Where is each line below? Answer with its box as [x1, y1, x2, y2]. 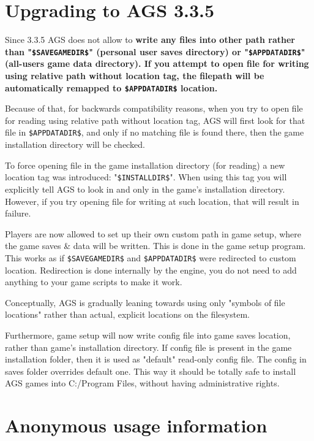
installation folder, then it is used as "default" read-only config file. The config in [5, 353, 307, 366]
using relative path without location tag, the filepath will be [5, 69, 264, 82]
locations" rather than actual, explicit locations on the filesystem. [5, 308, 250, 321]
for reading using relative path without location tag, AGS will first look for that [5, 113, 305, 126]
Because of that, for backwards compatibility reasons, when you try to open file [5, 102, 303, 115]
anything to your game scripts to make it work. [5, 275, 182, 288]
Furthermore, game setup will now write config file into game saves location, [5, 328, 291, 341]
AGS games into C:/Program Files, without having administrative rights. [5, 377, 280, 389]
